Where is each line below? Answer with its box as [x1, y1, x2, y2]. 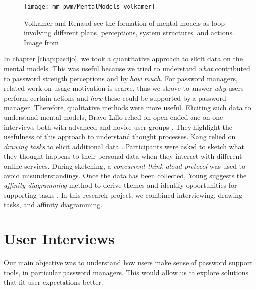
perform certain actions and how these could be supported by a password [4, 92, 226, 103]
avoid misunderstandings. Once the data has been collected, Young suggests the [4, 170, 247, 180]
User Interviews [4, 229, 115, 249]
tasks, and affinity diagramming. [4, 199, 103, 210]
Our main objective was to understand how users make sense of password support [4, 257, 253, 268]
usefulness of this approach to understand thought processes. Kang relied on [4, 131, 236, 142]
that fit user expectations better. [4, 277, 103, 287]
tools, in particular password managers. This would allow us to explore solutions [4, 267, 248, 277]
